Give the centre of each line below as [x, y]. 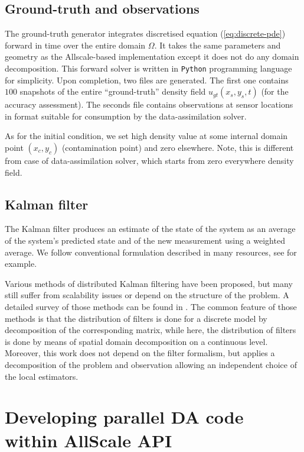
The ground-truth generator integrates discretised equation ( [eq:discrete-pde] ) [145, 33]
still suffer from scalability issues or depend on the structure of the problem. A [147, 295]
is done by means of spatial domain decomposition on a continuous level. [136, 341]
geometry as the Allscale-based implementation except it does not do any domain [152, 56]
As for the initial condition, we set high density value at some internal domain [146, 136]
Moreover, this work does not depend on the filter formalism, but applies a [140, 353]
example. [21, 264]
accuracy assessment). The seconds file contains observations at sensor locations [149, 104]
